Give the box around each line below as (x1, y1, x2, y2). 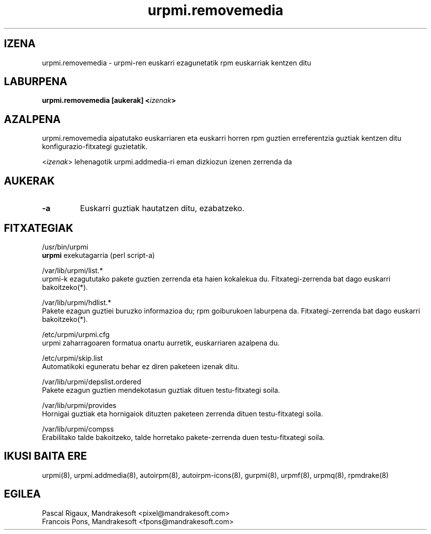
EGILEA (4, 488, 41, 501)
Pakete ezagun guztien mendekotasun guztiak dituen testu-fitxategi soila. (42, 385, 280, 394)
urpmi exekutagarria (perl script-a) (42, 251, 155, 259)
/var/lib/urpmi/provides (42, 401, 117, 409)
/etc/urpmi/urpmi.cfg (42, 330, 110, 339)
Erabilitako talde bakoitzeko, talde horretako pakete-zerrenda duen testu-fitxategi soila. (42, 433, 325, 441)
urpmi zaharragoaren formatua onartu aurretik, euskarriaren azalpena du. (42, 338, 280, 347)
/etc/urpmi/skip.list (42, 353, 103, 362)
